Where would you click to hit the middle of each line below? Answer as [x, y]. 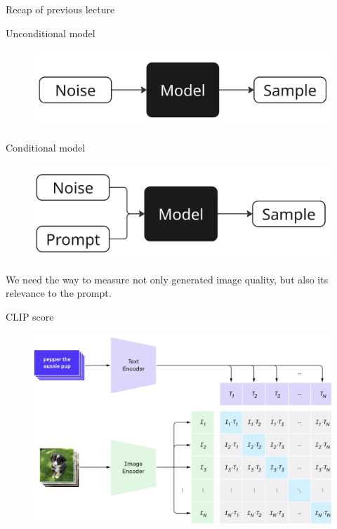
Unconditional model [51, 33]
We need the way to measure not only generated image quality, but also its [167, 279]
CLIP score [30, 316]
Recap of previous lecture [60, 9]
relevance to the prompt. [59, 293]
